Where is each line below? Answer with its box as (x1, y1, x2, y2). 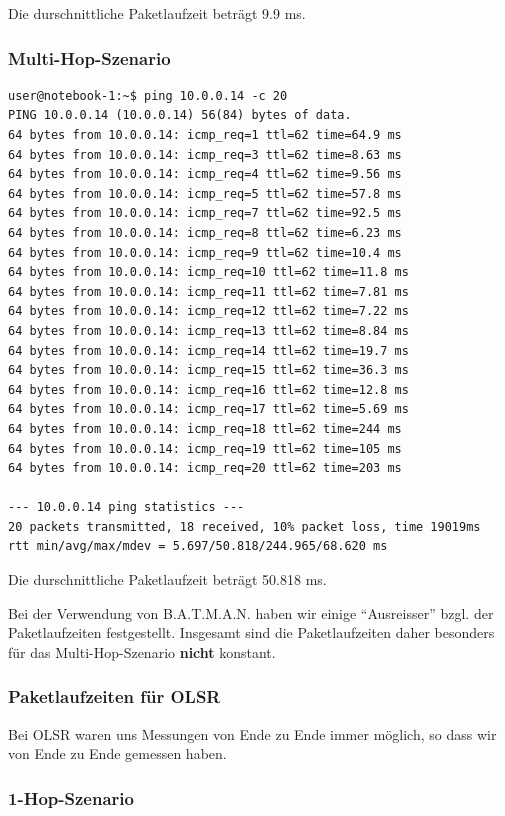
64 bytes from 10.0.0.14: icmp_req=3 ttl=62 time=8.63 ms (8, 147, 402, 162)
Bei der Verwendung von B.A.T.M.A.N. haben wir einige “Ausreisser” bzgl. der (8, 602, 494, 623)
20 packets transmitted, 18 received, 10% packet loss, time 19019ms (8, 519, 481, 534)
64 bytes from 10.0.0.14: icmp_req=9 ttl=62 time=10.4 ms (8, 245, 402, 260)
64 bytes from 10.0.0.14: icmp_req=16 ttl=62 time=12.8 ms (8, 382, 409, 397)
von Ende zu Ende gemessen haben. (8, 743, 227, 764)
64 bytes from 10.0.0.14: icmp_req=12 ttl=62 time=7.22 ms (8, 304, 409, 319)
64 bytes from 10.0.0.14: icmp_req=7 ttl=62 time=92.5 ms (8, 206, 402, 221)
